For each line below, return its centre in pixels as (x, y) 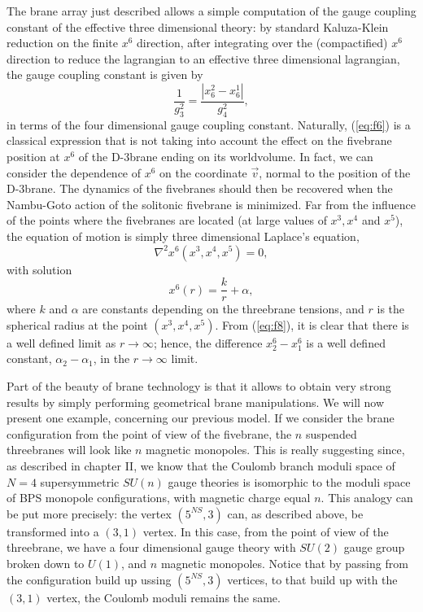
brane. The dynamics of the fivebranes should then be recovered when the (209, 188)
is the (391, 309)
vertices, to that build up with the (312, 579)
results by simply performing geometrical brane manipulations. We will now (196, 402)
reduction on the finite (62, 43)
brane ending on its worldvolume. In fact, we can (251, 156)
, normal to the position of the (335, 172)
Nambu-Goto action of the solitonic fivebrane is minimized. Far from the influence (211, 204)
